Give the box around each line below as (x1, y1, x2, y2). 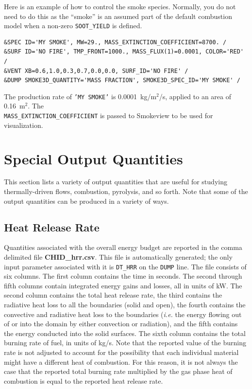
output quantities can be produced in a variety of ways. (4, 195, 169, 206)
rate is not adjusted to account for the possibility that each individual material (4, 347, 239, 357)
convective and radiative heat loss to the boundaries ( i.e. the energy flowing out (4, 309, 242, 319)
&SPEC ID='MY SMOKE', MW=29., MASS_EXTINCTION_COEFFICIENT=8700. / (4, 38, 227, 46)
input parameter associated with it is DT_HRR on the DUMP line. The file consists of (4, 261, 247, 271)
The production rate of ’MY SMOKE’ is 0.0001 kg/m (4, 91, 157, 101)
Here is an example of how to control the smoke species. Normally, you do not (4, 1, 236, 11)
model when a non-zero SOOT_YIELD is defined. (4, 20, 142, 31)
